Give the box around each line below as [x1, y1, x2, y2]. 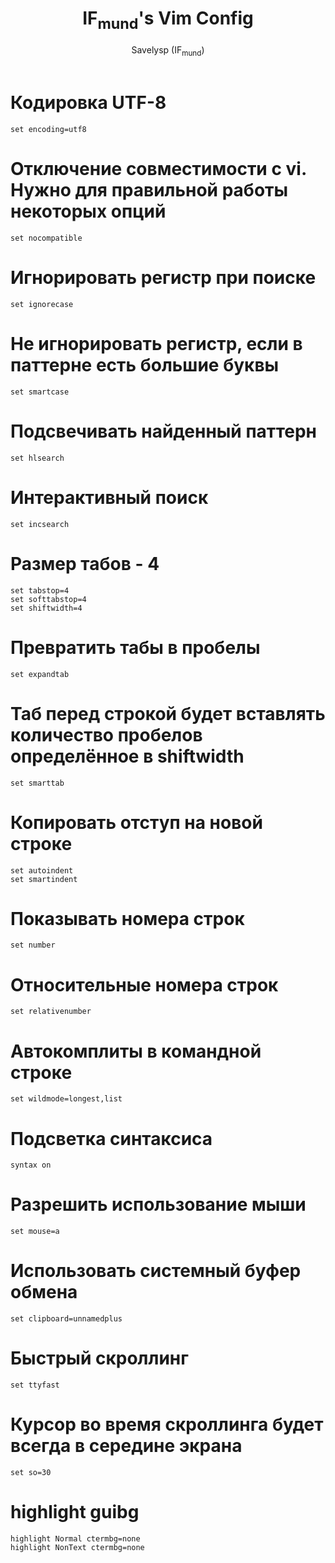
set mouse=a [10, 1227, 60, 1237]
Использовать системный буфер [10, 1260, 302, 1282]
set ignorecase [10, 299, 74, 309]
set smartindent [10, 874, 78, 884]
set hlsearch [10, 453, 65, 463]
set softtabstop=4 [10, 594, 87, 604]
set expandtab [10, 669, 70, 679]
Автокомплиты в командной [10, 1040, 262, 1062]
